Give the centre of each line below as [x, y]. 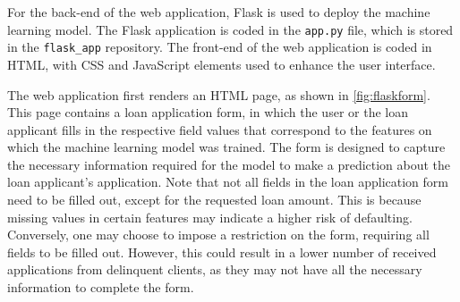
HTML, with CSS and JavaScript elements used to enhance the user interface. [221, 64]
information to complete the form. [101, 287]
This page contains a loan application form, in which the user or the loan [208, 112]
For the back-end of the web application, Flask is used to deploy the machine [219, 12]
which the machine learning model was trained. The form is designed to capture [226, 147]
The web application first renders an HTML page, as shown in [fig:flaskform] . [219, 94]
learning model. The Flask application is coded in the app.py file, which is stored [230, 29]
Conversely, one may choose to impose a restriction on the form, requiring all [218, 235]
